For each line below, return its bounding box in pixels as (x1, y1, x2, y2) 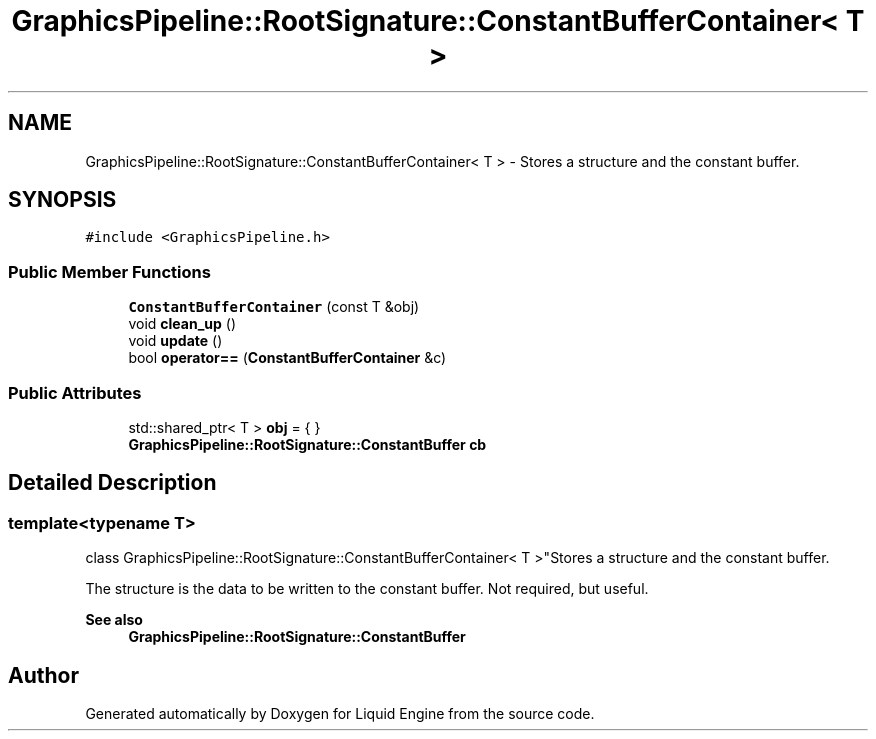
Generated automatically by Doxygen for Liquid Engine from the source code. (85, 705, 595, 722)
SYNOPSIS (8, 187, 117, 213)
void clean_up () (128, 315, 236, 333)
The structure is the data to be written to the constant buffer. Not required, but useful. (85, 580, 649, 598)
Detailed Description (8, 470, 217, 496)
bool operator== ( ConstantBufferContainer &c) (128, 349, 447, 367)
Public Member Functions (8, 261, 211, 282)
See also (85, 611, 143, 629)
